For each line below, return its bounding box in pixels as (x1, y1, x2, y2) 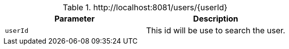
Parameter (54, 14, 95, 24)
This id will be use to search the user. (146, 25, 286, 35)
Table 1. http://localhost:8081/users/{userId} (63, 2, 228, 12)
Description (193, 14, 238, 24)
